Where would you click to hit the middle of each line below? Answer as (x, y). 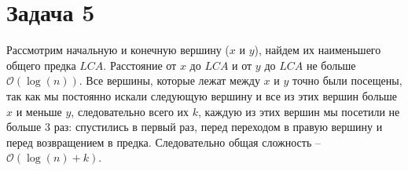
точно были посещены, (347, 80)
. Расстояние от (140, 65)
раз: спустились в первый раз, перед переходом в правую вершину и (218, 127)
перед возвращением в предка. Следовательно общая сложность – (164, 142)
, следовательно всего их (130, 111)
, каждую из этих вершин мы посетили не (299, 111)
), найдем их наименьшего (318, 50)
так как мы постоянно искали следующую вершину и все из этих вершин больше (202, 95)
